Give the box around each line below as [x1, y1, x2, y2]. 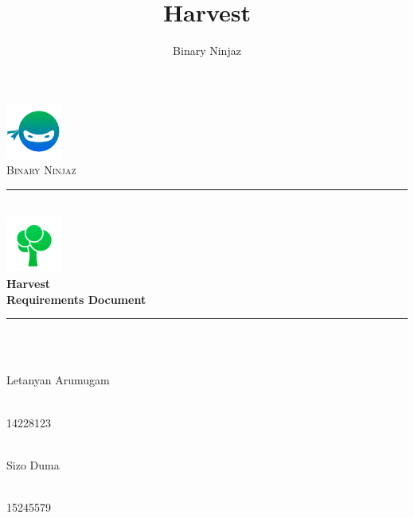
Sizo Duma [6, 456, 60, 473]
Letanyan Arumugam [6, 372, 110, 388]
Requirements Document [6, 290, 146, 307]
